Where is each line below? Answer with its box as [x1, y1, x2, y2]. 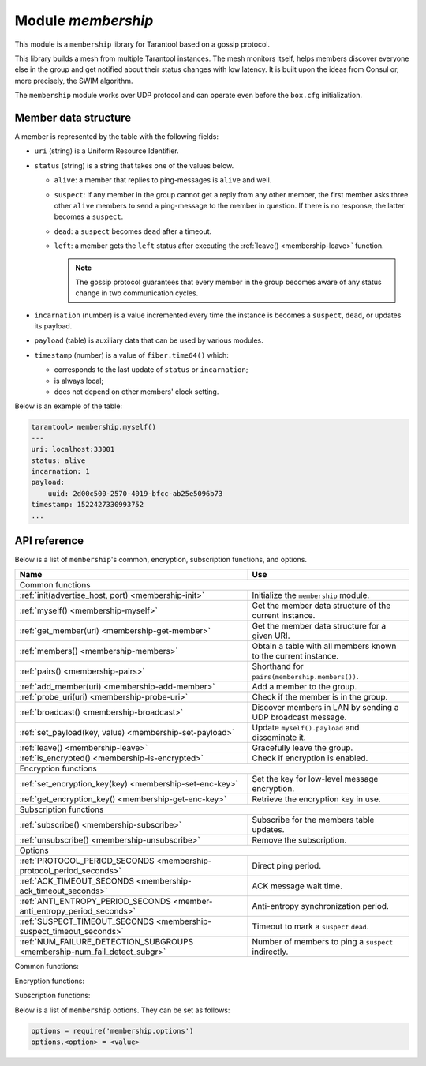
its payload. [34, 321, 73, 331]
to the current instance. [252, 651, 339, 662]
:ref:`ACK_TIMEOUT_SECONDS [19, 876, 134, 887]
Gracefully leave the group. [252, 742, 353, 753]
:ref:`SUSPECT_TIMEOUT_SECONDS [19, 916, 155, 927]
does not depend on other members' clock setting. [54, 387, 219, 396]
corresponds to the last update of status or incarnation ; [54, 365, 248, 374]
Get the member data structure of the [252, 600, 390, 611]
